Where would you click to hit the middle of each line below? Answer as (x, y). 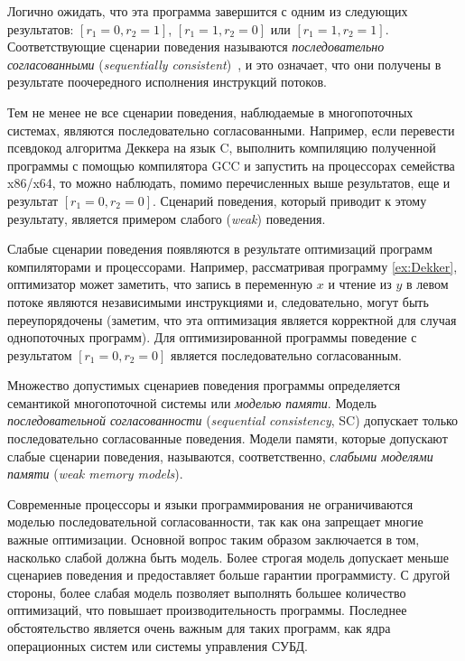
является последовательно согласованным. (286, 354)
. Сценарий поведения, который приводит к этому (290, 200)
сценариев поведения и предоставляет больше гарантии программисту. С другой (229, 575)
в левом (428, 284)
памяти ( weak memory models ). (95, 474)
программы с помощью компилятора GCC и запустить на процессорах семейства (231, 165)
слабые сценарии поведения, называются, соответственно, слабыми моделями (220, 456)
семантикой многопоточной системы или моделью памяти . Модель (192, 402)
